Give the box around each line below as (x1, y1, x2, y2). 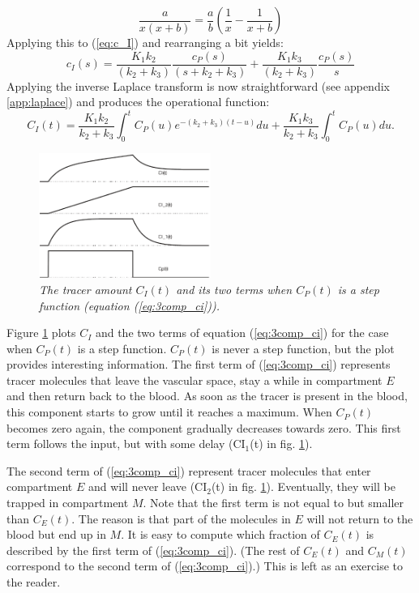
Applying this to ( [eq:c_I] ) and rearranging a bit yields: (6, 34, 284, 50)
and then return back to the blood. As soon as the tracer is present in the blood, (6, 387, 408, 404)
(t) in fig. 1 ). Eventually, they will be (211, 478, 395, 495)
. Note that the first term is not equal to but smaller (143, 494, 404, 511)
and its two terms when (176, 280, 293, 297)
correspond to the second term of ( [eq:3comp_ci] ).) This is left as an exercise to (6, 557, 404, 574)
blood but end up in (6, 526, 106, 543)
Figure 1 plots (6, 324, 76, 341)
